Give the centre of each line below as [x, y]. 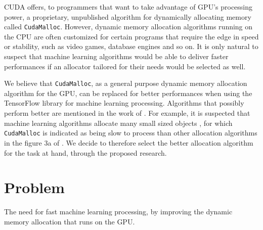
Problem [34, 187]
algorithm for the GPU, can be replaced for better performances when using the [128, 93]
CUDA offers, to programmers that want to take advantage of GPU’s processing [128, 7]
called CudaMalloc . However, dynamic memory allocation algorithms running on [128, 27]
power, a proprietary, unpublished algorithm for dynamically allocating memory [128, 16]
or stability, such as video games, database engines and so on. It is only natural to [131, 46]
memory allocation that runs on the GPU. [70, 221]
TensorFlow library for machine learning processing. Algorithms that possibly [124, 103]
